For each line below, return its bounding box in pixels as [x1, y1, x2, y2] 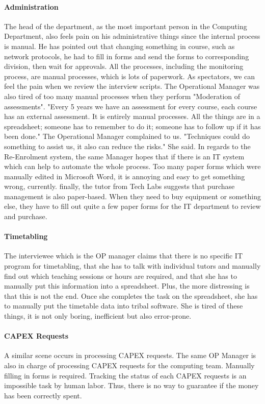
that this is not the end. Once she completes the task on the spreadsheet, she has [4, 290, 258, 301]
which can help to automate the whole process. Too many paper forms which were [4, 161, 261, 172]
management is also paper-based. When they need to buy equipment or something [4, 191, 261, 201]
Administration [4, 1, 59, 12]
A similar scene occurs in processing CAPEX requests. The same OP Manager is [4, 350, 256, 361]
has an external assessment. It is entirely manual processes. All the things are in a [4, 111, 260, 122]
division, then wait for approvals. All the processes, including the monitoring [4, 61, 244, 72]
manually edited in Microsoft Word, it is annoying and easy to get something [4, 171, 245, 181]
